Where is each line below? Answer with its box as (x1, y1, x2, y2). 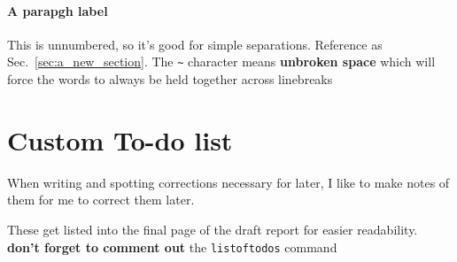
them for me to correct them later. (7, 190, 195, 209)
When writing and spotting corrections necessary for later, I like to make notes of (7, 173, 450, 191)
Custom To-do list (7, 121, 233, 158)
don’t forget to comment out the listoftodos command (7, 237, 337, 256)
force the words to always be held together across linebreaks (7, 70, 333, 89)
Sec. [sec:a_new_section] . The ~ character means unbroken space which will (7, 52, 436, 71)
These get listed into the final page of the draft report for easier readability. (7, 220, 418, 238)
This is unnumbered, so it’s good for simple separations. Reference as (7, 35, 383, 53)
